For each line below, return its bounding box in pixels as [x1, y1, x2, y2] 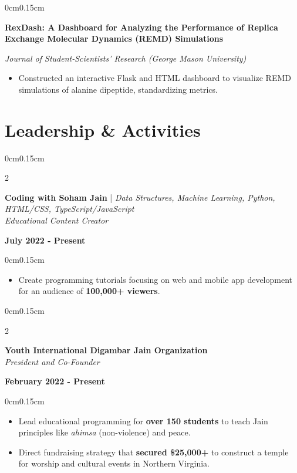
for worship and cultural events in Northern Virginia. [18, 457, 210, 469]
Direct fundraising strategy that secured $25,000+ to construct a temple [18, 445, 289, 458]
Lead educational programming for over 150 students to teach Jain [18, 414, 268, 427]
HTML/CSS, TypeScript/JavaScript [5, 202, 134, 215]
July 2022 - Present [5, 234, 86, 246]
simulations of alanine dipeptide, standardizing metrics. [18, 83, 218, 95]
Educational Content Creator [5, 214, 109, 227]
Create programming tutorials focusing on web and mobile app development [18, 273, 293, 285]
